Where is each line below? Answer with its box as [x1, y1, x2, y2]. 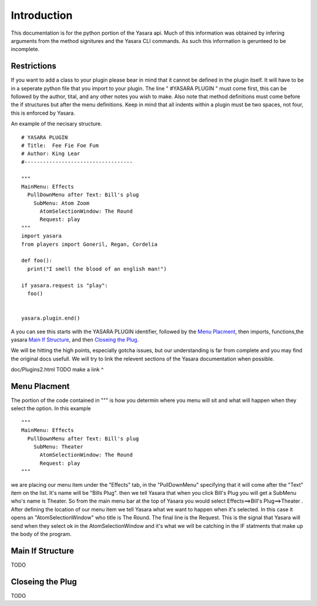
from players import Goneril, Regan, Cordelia [21, 241, 158, 247]
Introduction [11, 9, 73, 22]
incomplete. [11, 46, 40, 53]
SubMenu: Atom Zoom [33, 200, 90, 206]
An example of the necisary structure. [11, 120, 102, 128]
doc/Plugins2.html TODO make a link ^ [11, 366, 104, 373]
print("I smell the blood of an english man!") [27, 265, 167, 272]
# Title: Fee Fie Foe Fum [21, 142, 99, 149]
